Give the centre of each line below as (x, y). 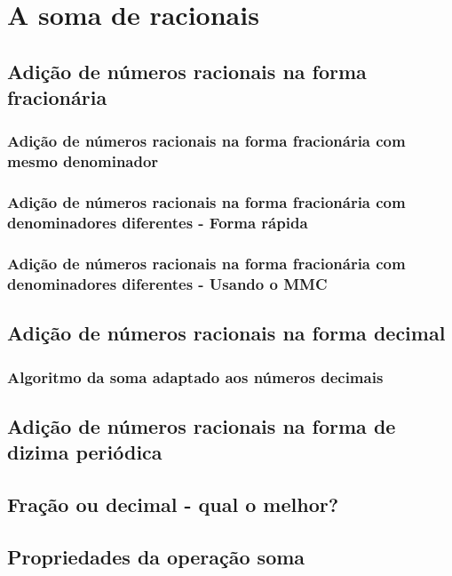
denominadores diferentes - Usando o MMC (167, 283)
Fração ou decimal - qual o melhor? (173, 504)
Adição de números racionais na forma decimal (226, 333)
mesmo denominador (83, 161)
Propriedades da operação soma (156, 556)
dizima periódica (85, 452)
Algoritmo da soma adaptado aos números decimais (195, 376)
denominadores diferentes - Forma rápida (158, 223)
